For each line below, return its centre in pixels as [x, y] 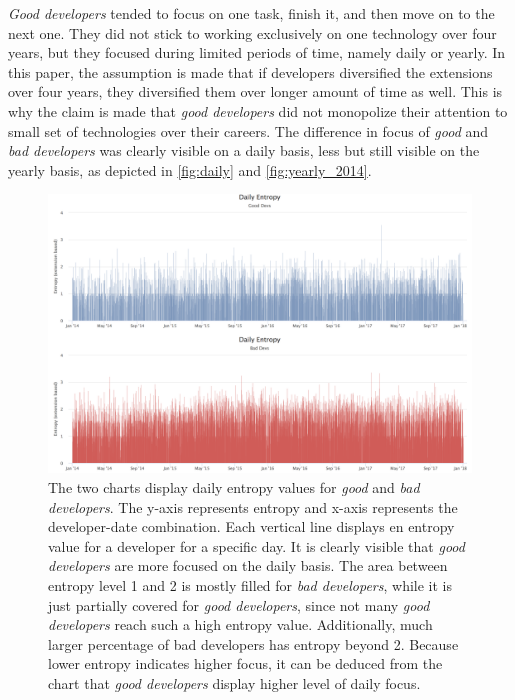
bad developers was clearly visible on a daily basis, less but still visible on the [244, 150]
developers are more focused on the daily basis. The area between [248, 565]
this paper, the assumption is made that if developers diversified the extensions [250, 71]
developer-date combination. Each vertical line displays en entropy [251, 526]
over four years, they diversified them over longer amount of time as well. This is [255, 91]
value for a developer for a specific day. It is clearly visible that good [256, 545]
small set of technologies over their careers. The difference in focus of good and [248, 130]
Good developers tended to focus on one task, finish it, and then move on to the [251, 13]
